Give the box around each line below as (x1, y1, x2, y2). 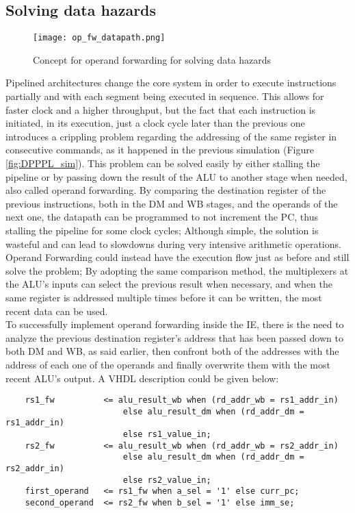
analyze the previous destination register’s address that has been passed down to (5, 330, 343, 345)
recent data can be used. (5, 303, 108, 318)
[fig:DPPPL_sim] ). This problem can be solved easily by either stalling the (5, 156, 320, 171)
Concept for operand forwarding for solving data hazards (33, 52, 272, 66)
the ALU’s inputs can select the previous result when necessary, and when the (5, 277, 332, 291)
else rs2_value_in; (122, 475, 211, 485)
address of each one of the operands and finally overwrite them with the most (5, 357, 330, 371)
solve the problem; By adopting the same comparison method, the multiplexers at (5, 263, 349, 277)
